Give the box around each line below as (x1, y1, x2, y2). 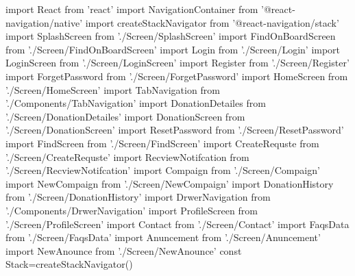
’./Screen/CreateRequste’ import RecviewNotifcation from (5, 149, 249, 164)
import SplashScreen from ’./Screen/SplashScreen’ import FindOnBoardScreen (5, 29, 336, 43)
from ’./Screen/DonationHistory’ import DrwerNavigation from (5, 190, 271, 204)
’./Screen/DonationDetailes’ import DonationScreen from (5, 109, 245, 123)
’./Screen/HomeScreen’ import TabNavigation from (5, 82, 220, 97)
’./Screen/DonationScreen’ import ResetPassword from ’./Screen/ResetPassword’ (5, 123, 344, 137)
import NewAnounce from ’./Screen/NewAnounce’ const (5, 243, 242, 258)
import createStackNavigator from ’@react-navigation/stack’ (85, 15, 339, 29)
